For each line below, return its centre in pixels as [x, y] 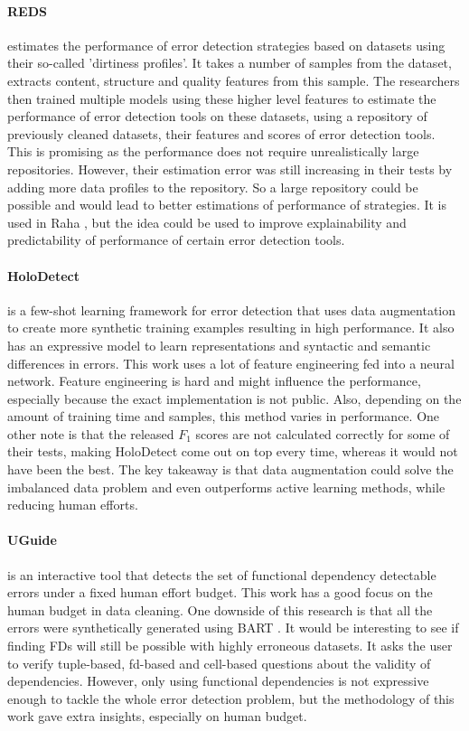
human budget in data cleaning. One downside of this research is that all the [220, 609]
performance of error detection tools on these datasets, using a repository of [217, 116]
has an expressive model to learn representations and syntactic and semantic [219, 345]
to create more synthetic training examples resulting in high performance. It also [231, 328]
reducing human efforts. [73, 505]
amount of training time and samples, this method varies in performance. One [224, 416]
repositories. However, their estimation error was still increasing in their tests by [230, 169]
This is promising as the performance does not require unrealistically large [213, 151]
